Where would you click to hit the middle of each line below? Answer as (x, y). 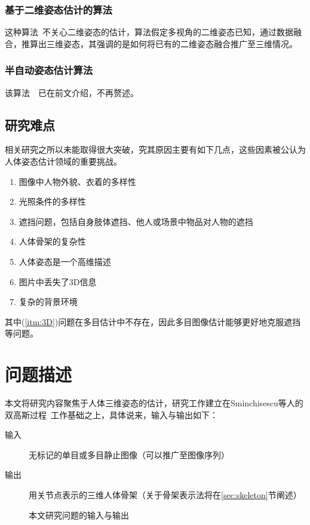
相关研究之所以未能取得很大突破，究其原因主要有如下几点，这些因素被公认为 (155, 149)
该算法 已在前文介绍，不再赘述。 (72, 92)
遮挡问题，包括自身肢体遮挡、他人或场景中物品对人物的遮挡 (136, 221)
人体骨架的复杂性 (52, 241)
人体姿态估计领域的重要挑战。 (63, 161)
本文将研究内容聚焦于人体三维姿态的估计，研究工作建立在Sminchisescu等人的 (154, 403)
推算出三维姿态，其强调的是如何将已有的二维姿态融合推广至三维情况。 (159, 43)
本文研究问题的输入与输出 (79, 515)
